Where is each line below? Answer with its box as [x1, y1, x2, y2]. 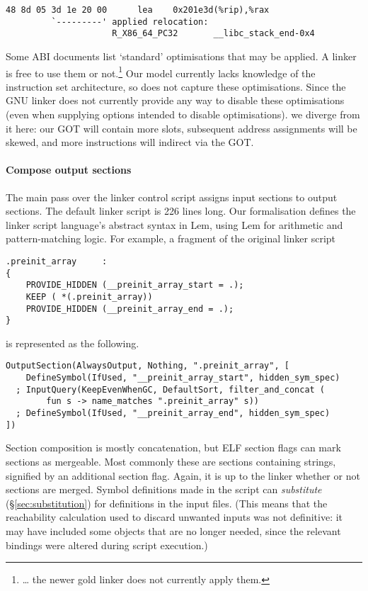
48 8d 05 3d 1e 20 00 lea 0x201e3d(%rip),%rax [6, 5, 270, 15]
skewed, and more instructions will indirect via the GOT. [6, 135, 254, 150]
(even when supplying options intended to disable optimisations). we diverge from [6, 107, 360, 121]
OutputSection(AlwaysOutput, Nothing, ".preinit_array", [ [6, 361, 289, 371]
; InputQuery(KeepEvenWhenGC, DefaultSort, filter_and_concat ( [16, 384, 326, 395]
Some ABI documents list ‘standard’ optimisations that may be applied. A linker [6, 48, 357, 63]
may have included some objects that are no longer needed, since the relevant [6, 523, 341, 538]
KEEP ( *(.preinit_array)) [25, 291, 153, 302]
